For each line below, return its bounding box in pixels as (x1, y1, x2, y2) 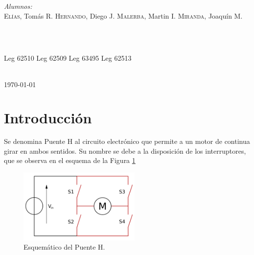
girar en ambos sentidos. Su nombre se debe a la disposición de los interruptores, (4, 145, 246, 156)
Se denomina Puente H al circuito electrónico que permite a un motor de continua (4, 136, 250, 146)
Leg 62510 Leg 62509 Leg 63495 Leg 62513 (4, 53, 132, 63)
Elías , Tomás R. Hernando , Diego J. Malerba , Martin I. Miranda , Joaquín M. (4, 10, 243, 21)
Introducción (4, 108, 92, 128)
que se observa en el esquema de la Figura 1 (4, 155, 136, 165)
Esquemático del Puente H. (23, 242, 105, 252)
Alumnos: (4, 1, 32, 11)
